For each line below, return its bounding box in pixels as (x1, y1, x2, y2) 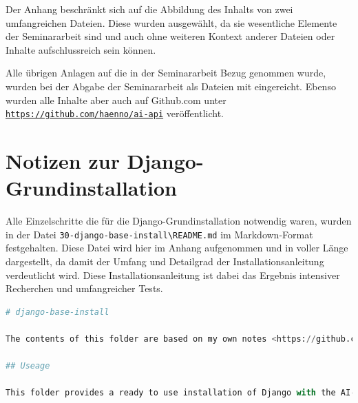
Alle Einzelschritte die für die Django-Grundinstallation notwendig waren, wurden (6, 214, 352, 228)
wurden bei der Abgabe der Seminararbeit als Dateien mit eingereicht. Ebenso (6, 79, 336, 93)
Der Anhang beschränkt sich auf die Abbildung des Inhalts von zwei (6, 2, 293, 16)
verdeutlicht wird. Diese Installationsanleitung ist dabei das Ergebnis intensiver (6, 267, 340, 282)
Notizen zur (6, 147, 120, 174)
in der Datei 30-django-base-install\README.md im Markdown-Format (6, 227, 313, 241)
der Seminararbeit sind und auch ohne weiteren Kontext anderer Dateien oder (6, 29, 335, 43)
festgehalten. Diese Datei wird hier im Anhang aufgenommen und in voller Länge (6, 240, 348, 255)
